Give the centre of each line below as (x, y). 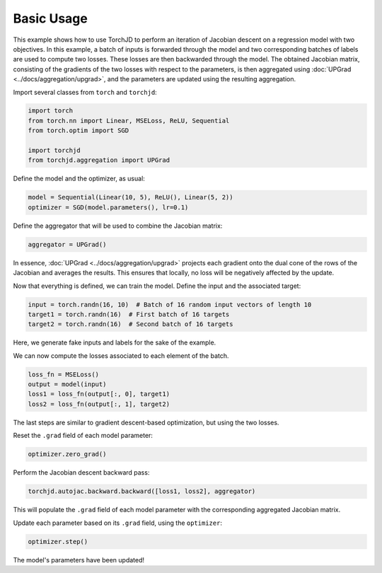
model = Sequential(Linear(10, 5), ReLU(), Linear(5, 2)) (131, 197)
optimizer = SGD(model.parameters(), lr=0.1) (108, 207)
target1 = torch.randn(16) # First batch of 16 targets (129, 314)
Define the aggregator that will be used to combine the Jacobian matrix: (118, 226)
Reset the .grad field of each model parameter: (83, 436)
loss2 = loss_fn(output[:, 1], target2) (99, 404)
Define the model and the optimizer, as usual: (79, 179)
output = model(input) (67, 384)
